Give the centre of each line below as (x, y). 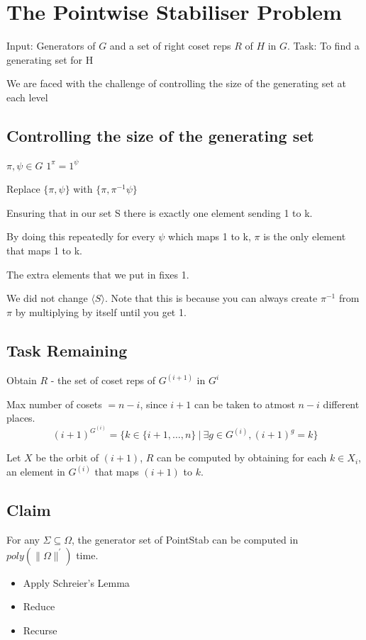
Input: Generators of (51, 46)
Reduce (39, 606)
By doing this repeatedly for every (81, 236)
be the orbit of (67, 457)
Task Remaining (67, 350)
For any (23, 540)
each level (27, 97)
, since (154, 404)
